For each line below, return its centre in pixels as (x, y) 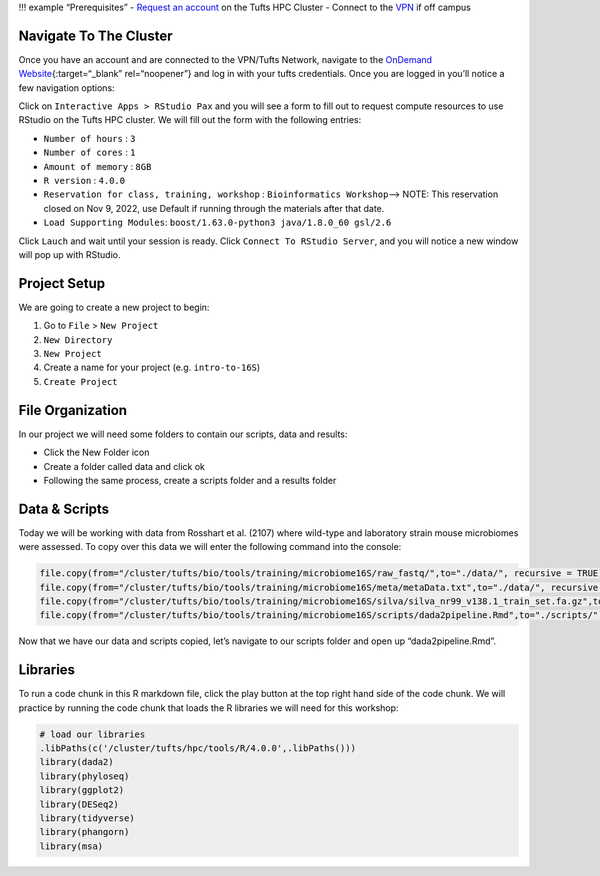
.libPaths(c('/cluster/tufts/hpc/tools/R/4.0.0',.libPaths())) (198, 748)
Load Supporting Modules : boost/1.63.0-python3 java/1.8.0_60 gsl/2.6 (217, 222)
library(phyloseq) (84, 776)
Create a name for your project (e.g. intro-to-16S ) (152, 367)
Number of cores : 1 (89, 152)
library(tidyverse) (87, 818)
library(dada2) (76, 762)
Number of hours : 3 (89, 138)
